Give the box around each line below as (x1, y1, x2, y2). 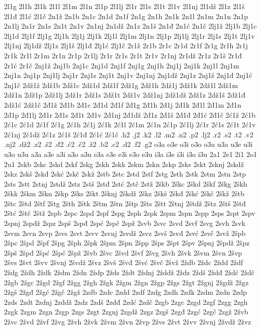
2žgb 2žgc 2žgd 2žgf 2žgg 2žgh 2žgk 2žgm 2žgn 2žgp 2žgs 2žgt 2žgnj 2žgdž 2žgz (4, 277, 249, 287)
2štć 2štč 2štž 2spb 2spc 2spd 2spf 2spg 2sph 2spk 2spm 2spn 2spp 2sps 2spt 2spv (4, 208, 255, 218)
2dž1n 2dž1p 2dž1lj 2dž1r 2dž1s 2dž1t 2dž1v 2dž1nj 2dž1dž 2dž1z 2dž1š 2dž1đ (4, 90, 245, 100)
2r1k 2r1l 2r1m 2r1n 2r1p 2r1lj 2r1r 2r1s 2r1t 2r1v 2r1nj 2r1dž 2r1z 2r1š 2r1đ (4, 50, 242, 60)
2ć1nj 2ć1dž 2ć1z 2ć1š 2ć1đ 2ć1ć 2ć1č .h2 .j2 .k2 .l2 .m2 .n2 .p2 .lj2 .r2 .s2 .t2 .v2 (4, 129, 253, 139)
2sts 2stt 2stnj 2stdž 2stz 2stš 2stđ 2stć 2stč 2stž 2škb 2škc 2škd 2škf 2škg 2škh (4, 178, 247, 189)
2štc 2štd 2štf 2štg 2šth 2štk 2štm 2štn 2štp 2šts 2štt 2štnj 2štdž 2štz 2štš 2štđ (4, 198, 246, 208)
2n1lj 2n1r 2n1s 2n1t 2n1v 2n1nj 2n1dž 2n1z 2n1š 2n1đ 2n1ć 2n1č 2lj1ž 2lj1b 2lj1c (4, 21, 257, 31)
